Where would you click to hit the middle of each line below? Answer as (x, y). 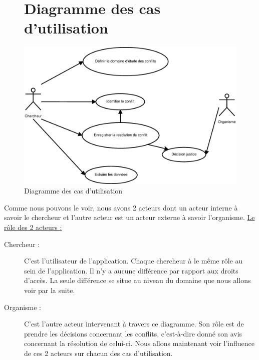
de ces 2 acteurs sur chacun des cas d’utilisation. (98, 353)
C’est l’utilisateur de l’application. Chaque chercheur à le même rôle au (134, 261)
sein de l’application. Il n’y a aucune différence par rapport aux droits (131, 270)
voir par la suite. (50, 290)
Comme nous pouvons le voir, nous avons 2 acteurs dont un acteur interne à (121, 207)
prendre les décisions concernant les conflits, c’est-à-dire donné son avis (133, 333)
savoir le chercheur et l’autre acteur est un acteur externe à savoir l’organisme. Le (129, 217)
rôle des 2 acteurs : (33, 227)
